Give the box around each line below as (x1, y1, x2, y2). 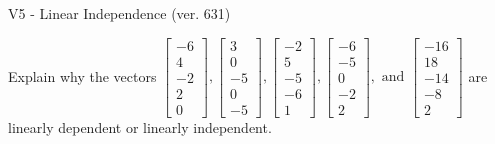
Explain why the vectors (8, 65, 157, 86)
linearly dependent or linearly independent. (8, 116, 272, 137)
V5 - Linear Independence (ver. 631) (8, 3, 231, 23)
